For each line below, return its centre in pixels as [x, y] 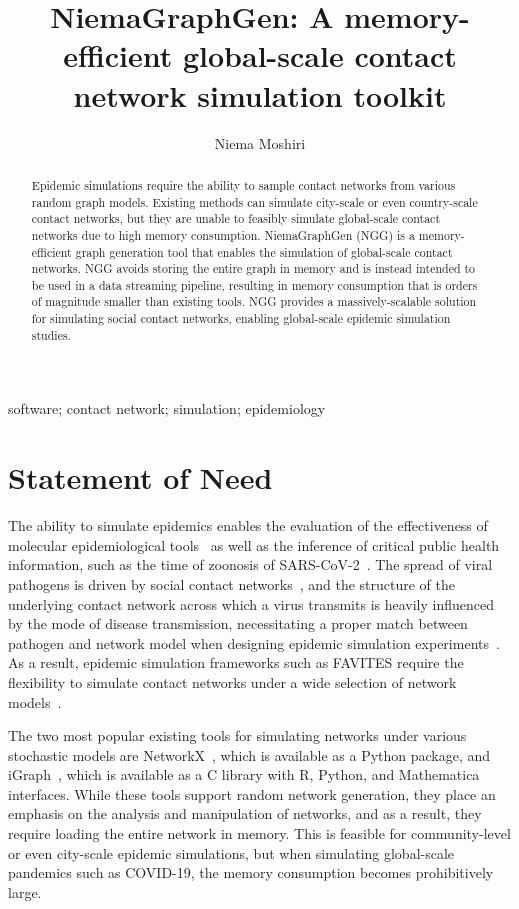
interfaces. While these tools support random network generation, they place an [252, 793]
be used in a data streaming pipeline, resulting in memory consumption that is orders [254, 284]
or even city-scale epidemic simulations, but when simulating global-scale [231, 852]
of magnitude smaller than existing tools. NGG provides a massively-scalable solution [254, 301]
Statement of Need [140, 477]
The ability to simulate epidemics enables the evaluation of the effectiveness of [248, 525]
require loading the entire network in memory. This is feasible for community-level [259, 833]
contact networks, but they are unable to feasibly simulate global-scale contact [236, 218]
